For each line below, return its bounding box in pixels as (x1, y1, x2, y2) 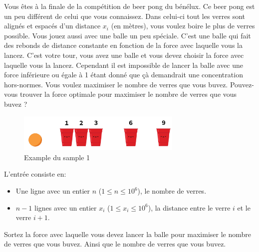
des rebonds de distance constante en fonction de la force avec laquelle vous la (4, 40, 243, 50)
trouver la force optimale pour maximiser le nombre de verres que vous (19, 89, 237, 99)
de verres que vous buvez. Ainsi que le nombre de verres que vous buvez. (4, 239, 226, 249)
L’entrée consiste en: (4, 169, 66, 179)
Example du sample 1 (24, 152, 90, 162)
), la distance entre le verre (148, 202, 231, 213)
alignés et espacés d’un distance (4, 20, 101, 31)
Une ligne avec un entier (15, 186, 90, 196)
